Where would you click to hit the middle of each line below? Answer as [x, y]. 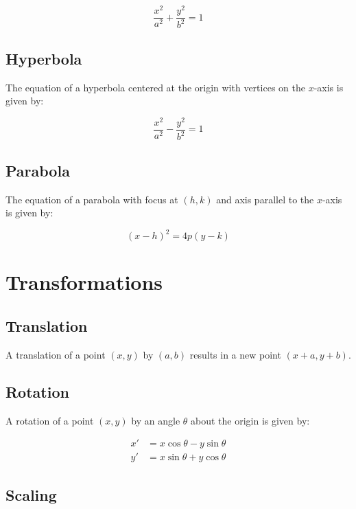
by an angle [156, 420]
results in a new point [235, 354]
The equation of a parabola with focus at [92, 199]
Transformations [84, 282]
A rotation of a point [50, 420]
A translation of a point [56, 354]
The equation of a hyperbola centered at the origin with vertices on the [155, 87]
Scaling [31, 494]
